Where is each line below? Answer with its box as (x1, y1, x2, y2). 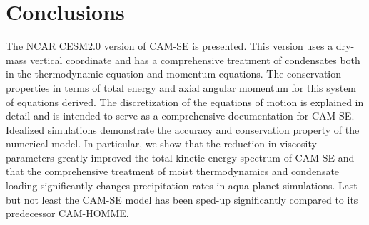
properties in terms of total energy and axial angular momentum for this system (6, 80, 357, 95)
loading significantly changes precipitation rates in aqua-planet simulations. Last (6, 178, 358, 193)
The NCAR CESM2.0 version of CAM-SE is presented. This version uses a (6, 38, 333, 53)
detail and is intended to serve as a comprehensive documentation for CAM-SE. (6, 108, 355, 123)
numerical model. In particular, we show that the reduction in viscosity (6, 136, 317, 151)
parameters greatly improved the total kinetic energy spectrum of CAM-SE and (6, 150, 355, 164)
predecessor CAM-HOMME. (6, 206, 129, 221)
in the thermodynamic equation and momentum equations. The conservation (6, 66, 342, 81)
